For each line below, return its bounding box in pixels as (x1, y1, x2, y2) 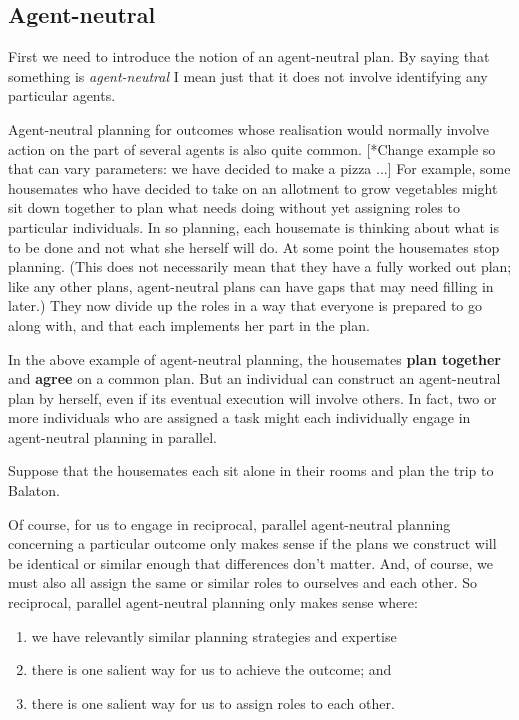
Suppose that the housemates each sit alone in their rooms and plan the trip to (8, 460, 494, 481)
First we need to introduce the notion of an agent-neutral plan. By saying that (8, 46, 490, 67)
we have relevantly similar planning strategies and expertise (31, 625, 397, 646)
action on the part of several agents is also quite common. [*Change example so (8, 138, 496, 159)
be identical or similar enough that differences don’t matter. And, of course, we (8, 552, 493, 573)
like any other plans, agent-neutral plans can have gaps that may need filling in (8, 275, 494, 296)
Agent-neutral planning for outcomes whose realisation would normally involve (8, 118, 490, 139)
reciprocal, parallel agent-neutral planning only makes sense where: (8, 592, 418, 613)
